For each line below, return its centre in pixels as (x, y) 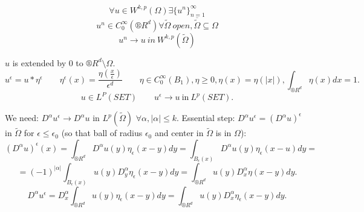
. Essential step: (206, 118)
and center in (179, 133)
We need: (22, 118)
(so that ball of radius (102, 133)
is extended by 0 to (48, 62)
